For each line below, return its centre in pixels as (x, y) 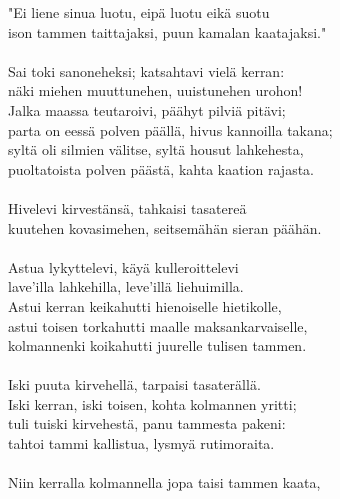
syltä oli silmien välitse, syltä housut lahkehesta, (156, 149)
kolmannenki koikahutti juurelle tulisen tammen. (157, 345)
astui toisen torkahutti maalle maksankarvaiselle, (158, 325)
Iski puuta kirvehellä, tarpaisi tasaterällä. (134, 384)
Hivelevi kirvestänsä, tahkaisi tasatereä (127, 207)
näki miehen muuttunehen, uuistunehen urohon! (155, 90)
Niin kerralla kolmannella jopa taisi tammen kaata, (164, 482)
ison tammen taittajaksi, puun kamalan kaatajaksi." (167, 31)
